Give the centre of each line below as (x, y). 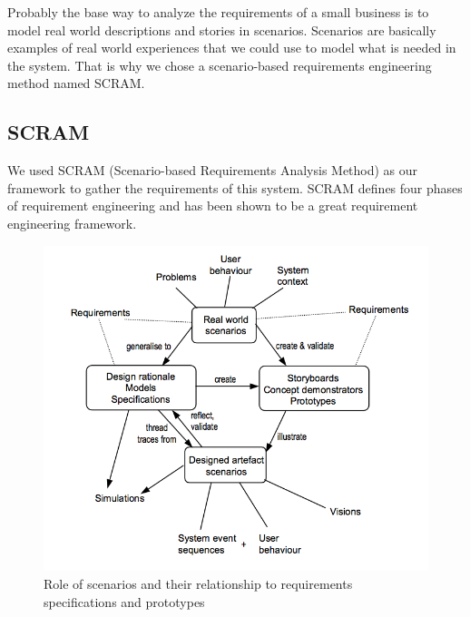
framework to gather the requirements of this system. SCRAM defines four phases (235, 187)
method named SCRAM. (76, 83)
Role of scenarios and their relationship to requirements (198, 583)
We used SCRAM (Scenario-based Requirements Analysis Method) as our (213, 170)
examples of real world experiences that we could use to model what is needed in (232, 48)
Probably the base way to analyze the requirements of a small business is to (218, 12)
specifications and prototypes (124, 601)
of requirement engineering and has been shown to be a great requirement (213, 206)
